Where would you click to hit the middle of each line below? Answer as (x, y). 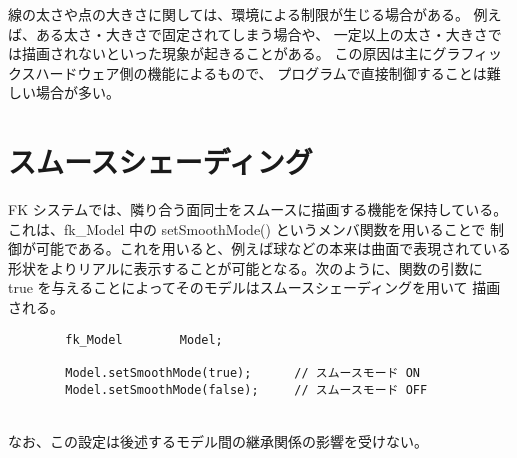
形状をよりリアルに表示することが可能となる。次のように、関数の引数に (245, 267)
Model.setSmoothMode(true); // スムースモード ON (242, 372)
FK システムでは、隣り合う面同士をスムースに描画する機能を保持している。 (258, 209)
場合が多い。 (77, 92)
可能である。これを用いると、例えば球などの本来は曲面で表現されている (273, 248)
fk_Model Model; (144, 339)
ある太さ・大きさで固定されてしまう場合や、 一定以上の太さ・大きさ (261, 33)
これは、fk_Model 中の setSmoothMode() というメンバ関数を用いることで (247, 228)
